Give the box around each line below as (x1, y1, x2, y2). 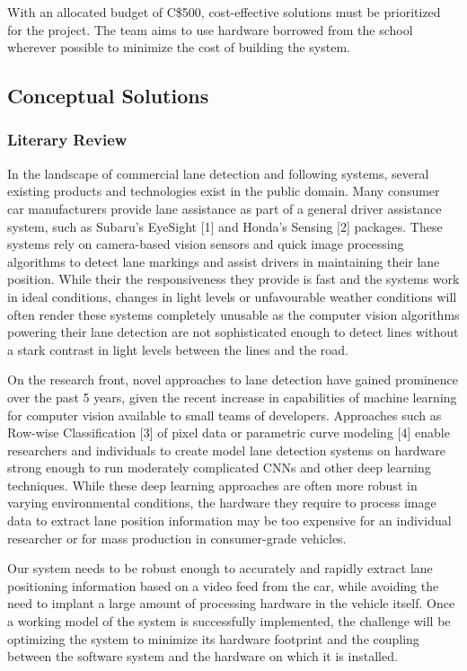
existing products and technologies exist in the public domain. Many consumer (7, 181, 440, 200)
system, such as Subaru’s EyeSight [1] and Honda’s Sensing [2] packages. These (7, 216, 443, 235)
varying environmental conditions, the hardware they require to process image (7, 493, 436, 512)
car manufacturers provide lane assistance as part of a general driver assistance (7, 199, 442, 217)
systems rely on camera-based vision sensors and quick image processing (7, 234, 404, 253)
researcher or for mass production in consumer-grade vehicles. (7, 528, 347, 547)
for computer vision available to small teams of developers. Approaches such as (7, 405, 442, 424)
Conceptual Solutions (7, 82, 209, 110)
